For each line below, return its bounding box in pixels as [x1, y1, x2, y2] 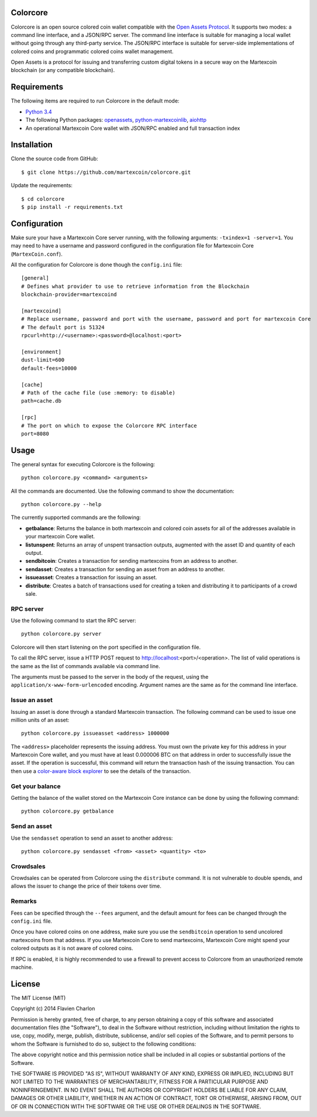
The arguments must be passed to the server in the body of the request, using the [11, 673, 209, 680]
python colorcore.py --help [21, 501, 102, 507]
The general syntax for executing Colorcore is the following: [11, 460, 155, 468]
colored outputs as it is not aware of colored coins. [11, 945, 133, 952]
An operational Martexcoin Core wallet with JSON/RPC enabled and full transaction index [25, 125, 240, 132]
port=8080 [21, 430, 49, 437]
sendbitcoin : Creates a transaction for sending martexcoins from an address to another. [25, 558, 238, 565]
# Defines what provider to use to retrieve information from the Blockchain [21, 283, 250, 290]
